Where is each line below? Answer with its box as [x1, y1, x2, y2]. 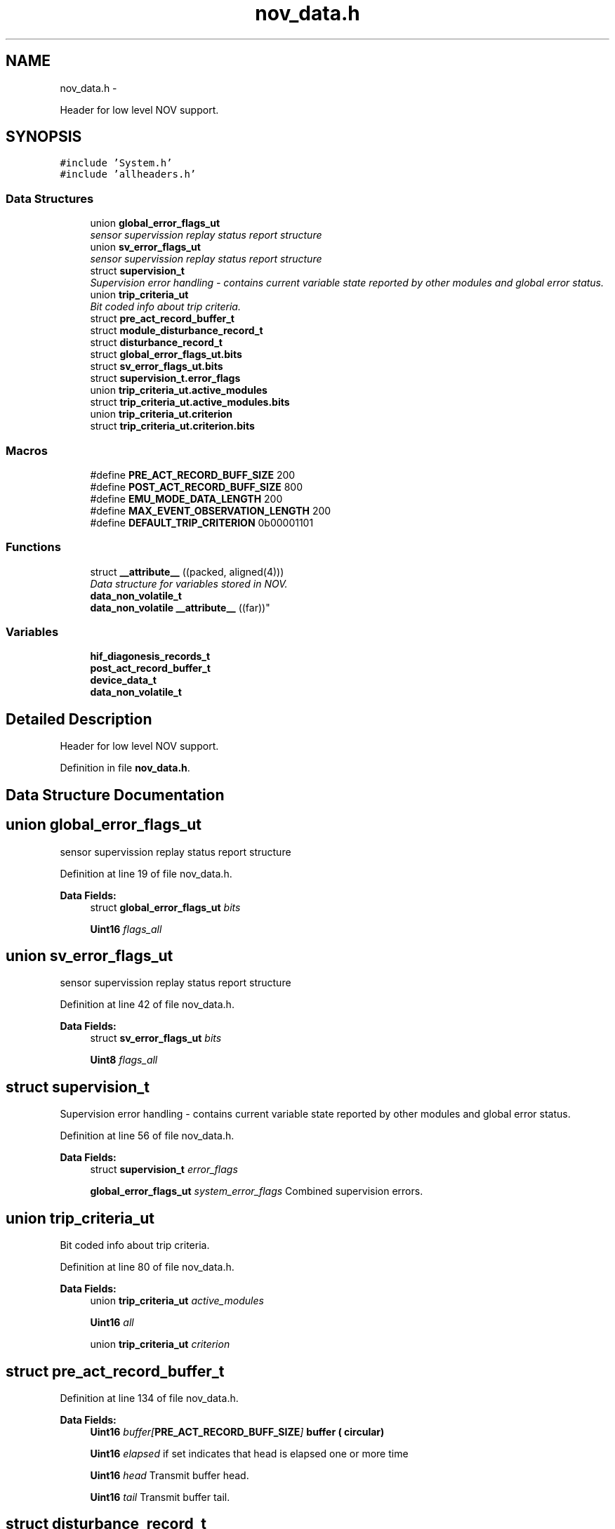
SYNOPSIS [6, 128, 82, 146]
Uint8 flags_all [90, 1054, 158, 1066]
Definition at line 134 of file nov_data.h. [60, 1391, 239, 1404]
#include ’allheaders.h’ [60, 168, 197, 180]
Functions [6, 540, 61, 555]
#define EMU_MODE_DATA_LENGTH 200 [90, 492, 283, 505]
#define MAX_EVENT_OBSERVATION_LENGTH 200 [90, 504, 331, 517]
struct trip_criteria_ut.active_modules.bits [90, 396, 290, 409]
